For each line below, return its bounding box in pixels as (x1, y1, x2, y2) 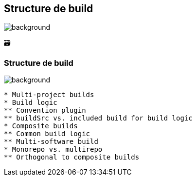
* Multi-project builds (4, 91, 94, 99)
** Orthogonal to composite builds (4, 153, 140, 161)
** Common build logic (4, 130, 90, 138)
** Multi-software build (4, 138, 98, 146)
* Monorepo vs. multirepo (4, 145, 103, 154)
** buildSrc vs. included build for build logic (4, 114, 193, 122)
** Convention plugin (4, 106, 86, 115)
